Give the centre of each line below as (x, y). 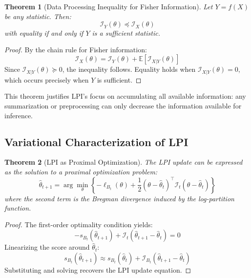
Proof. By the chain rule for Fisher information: (76, 49)
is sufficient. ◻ (119, 79)
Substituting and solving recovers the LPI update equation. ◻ (98, 269)
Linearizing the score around (47, 247)
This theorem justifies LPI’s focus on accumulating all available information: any (125, 96)
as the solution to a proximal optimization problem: (81, 171)
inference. (19, 115)
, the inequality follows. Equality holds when (129, 69)
